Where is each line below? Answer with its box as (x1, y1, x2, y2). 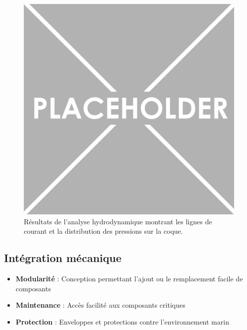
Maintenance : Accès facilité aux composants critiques (15, 300, 185, 310)
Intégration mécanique (4, 250, 122, 265)
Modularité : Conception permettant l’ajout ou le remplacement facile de (15, 273, 243, 283)
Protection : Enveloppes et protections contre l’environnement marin (15, 316, 229, 327)
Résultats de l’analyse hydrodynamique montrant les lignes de (24, 216, 212, 226)
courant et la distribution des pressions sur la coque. (24, 226, 183, 236)
